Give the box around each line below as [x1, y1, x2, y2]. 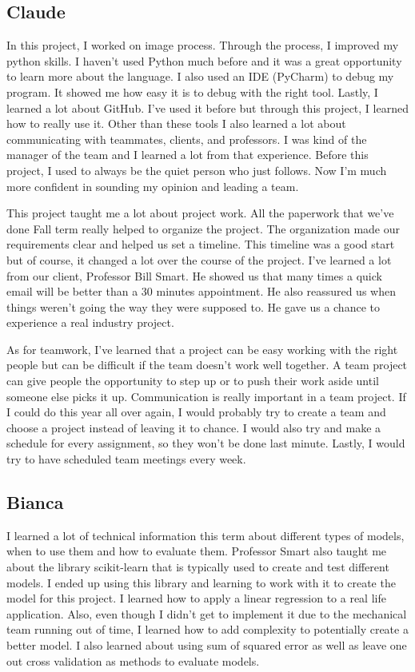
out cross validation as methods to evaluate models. [6, 652, 260, 669]
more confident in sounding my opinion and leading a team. [6, 177, 299, 194]
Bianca [6, 490, 64, 515]
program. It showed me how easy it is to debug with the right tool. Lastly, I [6, 83, 378, 100]
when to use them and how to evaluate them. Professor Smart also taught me [6, 543, 387, 559]
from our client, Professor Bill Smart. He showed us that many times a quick [6, 267, 382, 284]
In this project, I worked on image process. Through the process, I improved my [6, 37, 399, 54]
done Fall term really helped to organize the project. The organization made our [6, 220, 400, 237]
